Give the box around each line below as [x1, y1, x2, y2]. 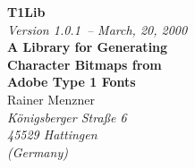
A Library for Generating [7, 38, 168, 56]
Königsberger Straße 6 [7, 107, 127, 126]
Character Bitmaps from [7, 55, 162, 73]
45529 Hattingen [7, 125, 97, 144]
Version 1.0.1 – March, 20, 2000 [7, 20, 188, 38]
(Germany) [7, 142, 68, 161]
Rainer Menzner [7, 89, 95, 108]
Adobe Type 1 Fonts [7, 72, 136, 91]
